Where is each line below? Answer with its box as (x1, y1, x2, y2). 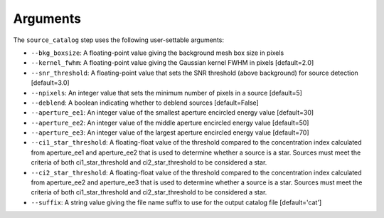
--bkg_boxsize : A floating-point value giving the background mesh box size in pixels (31, 48, 284, 57)
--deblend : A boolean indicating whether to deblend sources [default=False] (31, 98, 259, 107)
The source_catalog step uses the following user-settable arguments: (13, 36, 224, 44)
